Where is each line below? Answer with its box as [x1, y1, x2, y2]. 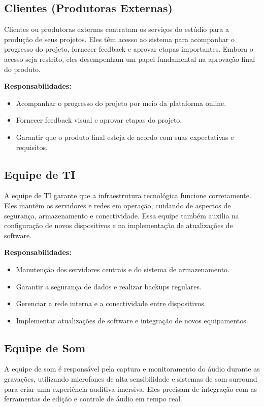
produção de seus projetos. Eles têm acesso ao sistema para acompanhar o [4, 33, 235, 44]
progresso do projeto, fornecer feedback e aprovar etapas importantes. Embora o [4, 44, 253, 54]
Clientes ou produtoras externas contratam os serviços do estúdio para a [4, 24, 229, 34]
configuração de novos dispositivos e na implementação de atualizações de [4, 220, 233, 231]
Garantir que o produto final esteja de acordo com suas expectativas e [16, 131, 234, 142]
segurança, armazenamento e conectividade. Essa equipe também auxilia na [4, 210, 239, 220]
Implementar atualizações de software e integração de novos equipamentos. [16, 315, 248, 325]
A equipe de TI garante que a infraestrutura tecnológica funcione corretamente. [4, 190, 251, 201]
